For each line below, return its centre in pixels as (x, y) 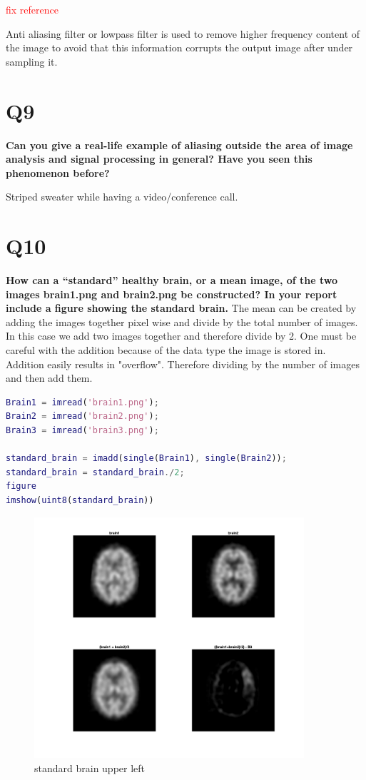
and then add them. (49, 378)
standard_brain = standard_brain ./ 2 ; (95, 472)
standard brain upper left (90, 768)
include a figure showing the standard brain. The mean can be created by (181, 308)
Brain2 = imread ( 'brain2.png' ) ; (82, 416)
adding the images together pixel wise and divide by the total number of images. (182, 321)
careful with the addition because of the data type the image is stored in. (166, 349)
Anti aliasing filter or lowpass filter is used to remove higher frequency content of (183, 33)
